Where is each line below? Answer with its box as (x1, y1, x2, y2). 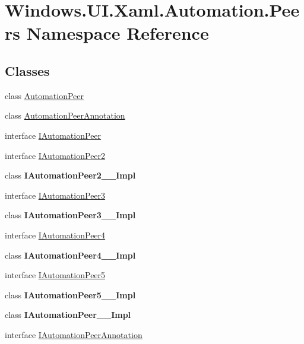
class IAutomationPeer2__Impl (5, 169, 136, 181)
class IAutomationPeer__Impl (5, 308, 131, 321)
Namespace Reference (26, 21, 209, 45)
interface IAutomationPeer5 (5, 269, 106, 281)
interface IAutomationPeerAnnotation (5, 328, 142, 340)
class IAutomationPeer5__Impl (5, 288, 136, 301)
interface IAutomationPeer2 (5, 149, 106, 161)
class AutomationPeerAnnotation (5, 109, 125, 122)
